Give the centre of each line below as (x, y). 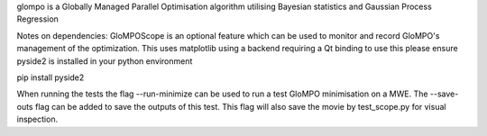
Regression (37, 19)
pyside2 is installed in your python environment (105, 61)
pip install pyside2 (51, 77)
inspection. (37, 119)
